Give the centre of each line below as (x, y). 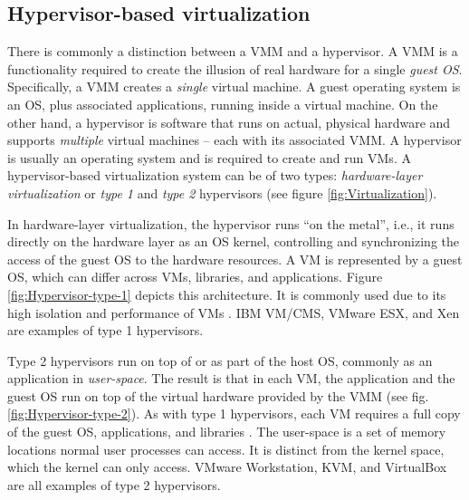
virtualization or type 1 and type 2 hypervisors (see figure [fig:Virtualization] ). (222, 192)
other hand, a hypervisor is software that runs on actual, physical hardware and (229, 122)
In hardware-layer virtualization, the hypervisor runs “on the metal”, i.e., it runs (231, 223)
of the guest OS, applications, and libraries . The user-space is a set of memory (227, 432)
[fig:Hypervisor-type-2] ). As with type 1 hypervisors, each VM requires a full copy (234, 413)
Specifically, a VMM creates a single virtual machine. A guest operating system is (234, 87)
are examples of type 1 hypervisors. (105, 330)
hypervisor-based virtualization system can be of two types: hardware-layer (215, 175)
